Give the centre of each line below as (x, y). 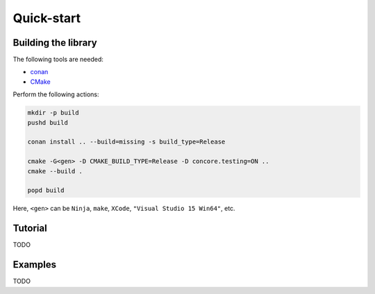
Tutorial (30, 228)
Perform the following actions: (56, 94)
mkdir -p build (53, 113)
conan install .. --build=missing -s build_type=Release (126, 142)
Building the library (55, 43)
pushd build (48, 122)
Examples (35, 265)
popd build (46, 190)
